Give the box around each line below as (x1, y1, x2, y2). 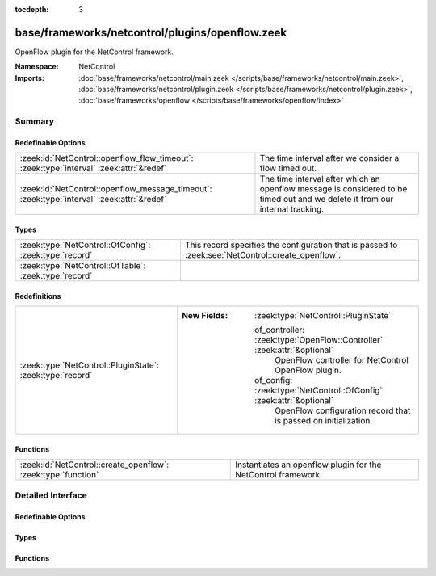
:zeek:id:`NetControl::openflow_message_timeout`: (19, 183, 212, 195)
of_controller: (254, 324, 305, 335)
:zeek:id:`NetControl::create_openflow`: (19, 459, 170, 470)
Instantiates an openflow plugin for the (235, 459, 382, 470)
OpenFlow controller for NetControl (275, 355, 409, 366)
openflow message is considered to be (259, 183, 408, 195)
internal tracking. (259, 204, 325, 215)
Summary (15, 116, 55, 127)
